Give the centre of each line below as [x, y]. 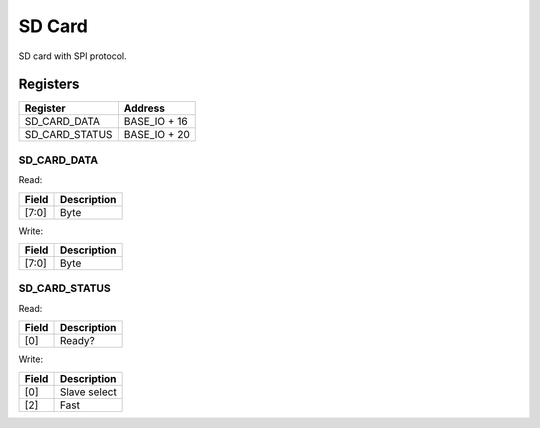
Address [144, 108]
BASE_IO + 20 [156, 135]
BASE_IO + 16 [156, 122]
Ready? [77, 341]
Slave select [88, 392]
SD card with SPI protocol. [72, 56]
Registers [49, 84]
